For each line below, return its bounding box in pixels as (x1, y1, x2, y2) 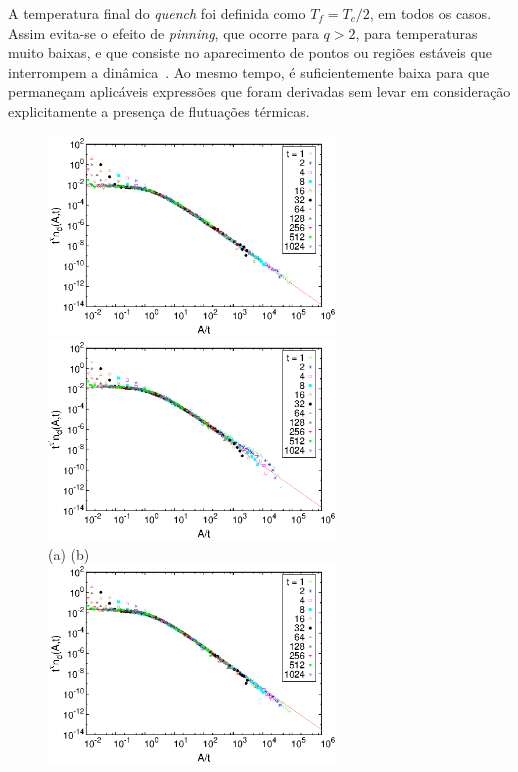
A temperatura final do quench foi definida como (8, 3, 306, 23)
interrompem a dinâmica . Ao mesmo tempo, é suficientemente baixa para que (8, 61, 490, 82)
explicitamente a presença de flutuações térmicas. (8, 100, 310, 121)
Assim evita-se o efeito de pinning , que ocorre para (8, 22, 319, 43)
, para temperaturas (355, 22, 478, 43)
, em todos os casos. (369, 3, 492, 23)
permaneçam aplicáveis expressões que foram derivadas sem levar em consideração (8, 81, 511, 102)
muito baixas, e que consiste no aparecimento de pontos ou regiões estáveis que (8, 42, 492, 63)
